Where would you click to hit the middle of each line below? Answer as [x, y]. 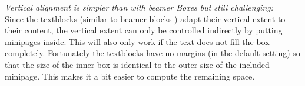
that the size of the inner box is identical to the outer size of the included [137, 64]
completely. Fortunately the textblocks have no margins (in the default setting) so [152, 53]
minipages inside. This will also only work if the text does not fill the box [137, 41]
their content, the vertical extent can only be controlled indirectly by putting [144, 30]
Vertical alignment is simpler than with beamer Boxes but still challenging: [139, 7]
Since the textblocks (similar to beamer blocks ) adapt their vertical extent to [145, 18]
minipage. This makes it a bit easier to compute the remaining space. [130, 76]
